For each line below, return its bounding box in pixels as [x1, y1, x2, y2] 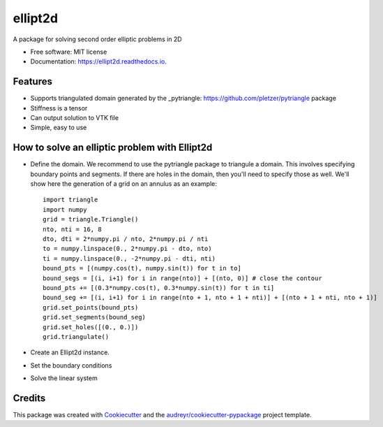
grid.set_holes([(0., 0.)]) [43, 323, 139, 331]
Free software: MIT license [30, 48, 107, 56]
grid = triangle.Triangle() [43, 215, 139, 224]
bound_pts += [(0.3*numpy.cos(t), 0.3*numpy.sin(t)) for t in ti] [43, 284, 275, 291]
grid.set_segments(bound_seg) [43, 313, 147, 321]
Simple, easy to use [30, 123, 87, 132]
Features [13, 75, 52, 87]
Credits [13, 392, 46, 404]
